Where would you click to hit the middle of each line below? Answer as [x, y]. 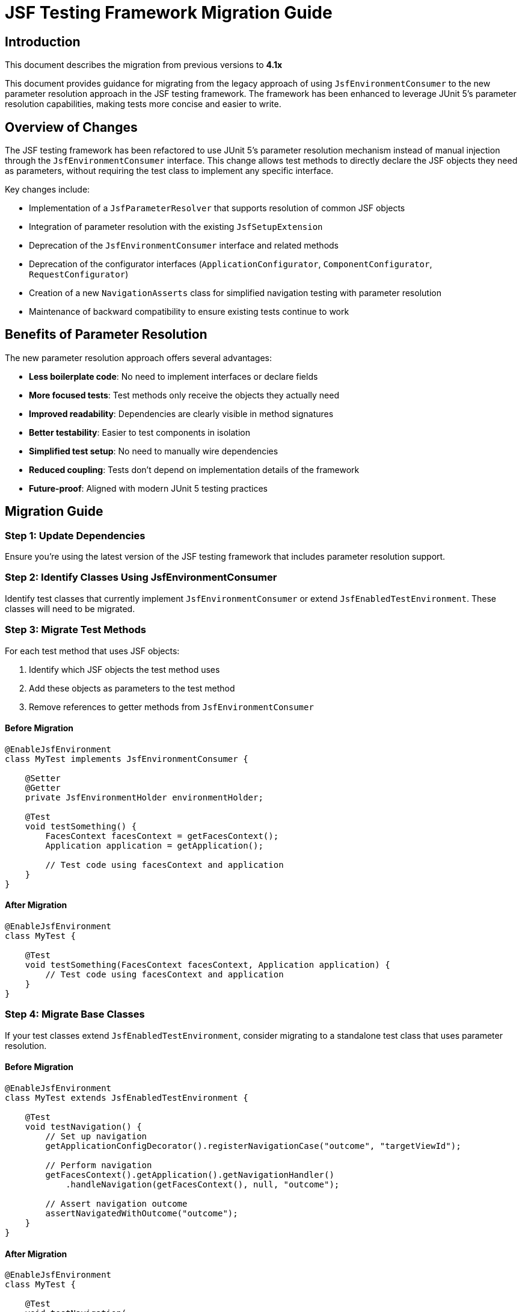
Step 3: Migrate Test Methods [75, 630]
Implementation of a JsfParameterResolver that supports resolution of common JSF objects [217, 208]
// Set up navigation [96, 1136]
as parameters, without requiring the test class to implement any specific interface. [169, 171]
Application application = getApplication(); [154, 845]
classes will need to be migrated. [70, 608]
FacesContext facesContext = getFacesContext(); [162, 836]
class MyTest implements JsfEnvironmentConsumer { [127, 759]
